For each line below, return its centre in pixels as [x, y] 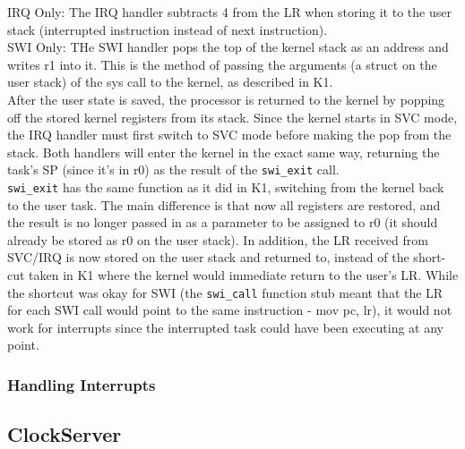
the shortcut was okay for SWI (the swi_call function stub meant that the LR [225, 292]
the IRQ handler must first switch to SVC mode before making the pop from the [229, 135]
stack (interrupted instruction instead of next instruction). [168, 29]
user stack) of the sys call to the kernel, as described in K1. [170, 82]
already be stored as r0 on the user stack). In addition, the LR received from [218, 239]
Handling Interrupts [82, 384]
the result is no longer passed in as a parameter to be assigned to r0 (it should [223, 222]
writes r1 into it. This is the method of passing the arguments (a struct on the [222, 64]
